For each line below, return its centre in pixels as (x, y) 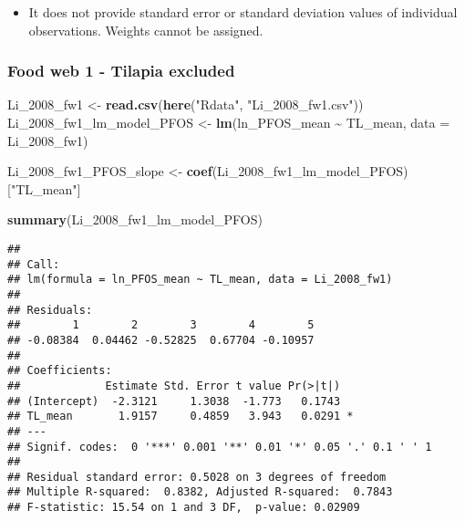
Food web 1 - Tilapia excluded (121, 71)
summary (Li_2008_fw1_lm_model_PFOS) (135, 219)
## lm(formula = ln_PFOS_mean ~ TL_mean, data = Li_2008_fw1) (200, 280)
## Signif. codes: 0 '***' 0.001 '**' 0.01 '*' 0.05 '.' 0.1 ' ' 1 (220, 447)
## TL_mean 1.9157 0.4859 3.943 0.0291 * (181, 417)
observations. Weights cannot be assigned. (146, 30)
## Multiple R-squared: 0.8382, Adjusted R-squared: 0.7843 (200, 492)
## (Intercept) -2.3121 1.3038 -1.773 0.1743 (174, 401)
